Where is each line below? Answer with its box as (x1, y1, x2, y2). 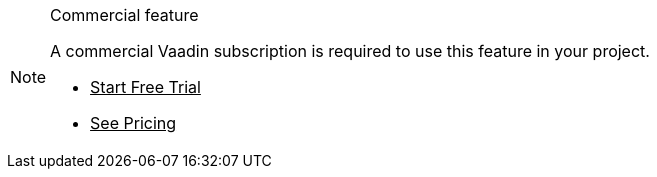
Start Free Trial (90, 77, 201, 97)
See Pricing (90, 113, 177, 133)
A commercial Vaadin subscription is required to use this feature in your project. (50, 41, 650, 61)
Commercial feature (50, 5, 199, 25)
